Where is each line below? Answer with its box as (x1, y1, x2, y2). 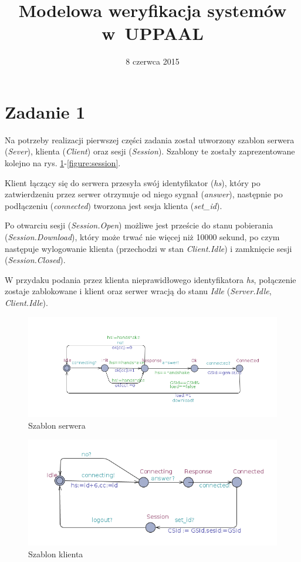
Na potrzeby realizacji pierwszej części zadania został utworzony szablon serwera (5, 133, 295, 146)
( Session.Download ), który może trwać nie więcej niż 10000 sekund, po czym (5, 231, 280, 243)
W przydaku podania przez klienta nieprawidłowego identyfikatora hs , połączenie (5, 273, 296, 285)
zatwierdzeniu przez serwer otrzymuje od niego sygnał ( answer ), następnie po (5, 188, 283, 200)
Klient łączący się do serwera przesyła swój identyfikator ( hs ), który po (5, 176, 261, 189)
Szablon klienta (28, 548, 83, 560)
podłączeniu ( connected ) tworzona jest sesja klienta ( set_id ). (5, 199, 222, 211)
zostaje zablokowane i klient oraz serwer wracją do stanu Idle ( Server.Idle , (5, 285, 272, 297)
